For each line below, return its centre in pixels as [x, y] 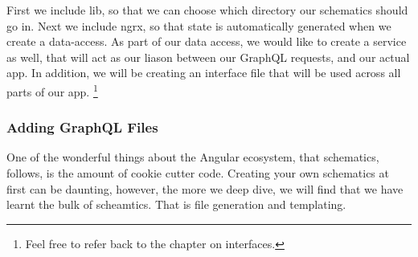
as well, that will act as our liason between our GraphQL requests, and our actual [208, 57]
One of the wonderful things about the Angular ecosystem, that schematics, [193, 157]
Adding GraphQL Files [82, 127]
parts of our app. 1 [52, 90]
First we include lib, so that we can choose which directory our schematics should [207, 10]
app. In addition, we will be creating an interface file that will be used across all [204, 73]
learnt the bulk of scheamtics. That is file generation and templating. [176, 204]
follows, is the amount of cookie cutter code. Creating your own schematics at [198, 173]
